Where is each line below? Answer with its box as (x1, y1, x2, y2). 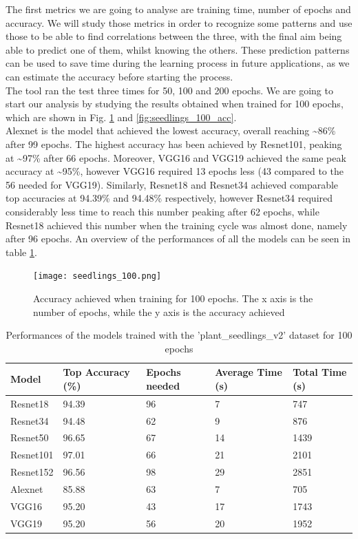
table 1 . (6, 244, 37, 259)
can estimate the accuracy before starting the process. (6, 69, 233, 83)
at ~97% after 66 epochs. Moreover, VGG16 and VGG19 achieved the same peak (6, 150, 346, 165)
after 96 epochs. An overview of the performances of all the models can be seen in (6, 231, 350, 246)
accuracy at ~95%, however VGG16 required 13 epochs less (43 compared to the (6, 164, 344, 178)
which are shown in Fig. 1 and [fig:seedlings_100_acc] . (6, 109, 237, 124)
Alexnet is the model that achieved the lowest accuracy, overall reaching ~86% (6, 123, 336, 138)
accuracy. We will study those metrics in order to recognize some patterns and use (6, 15, 352, 30)
